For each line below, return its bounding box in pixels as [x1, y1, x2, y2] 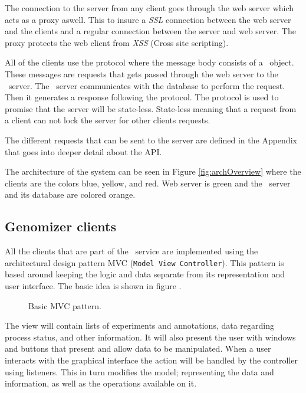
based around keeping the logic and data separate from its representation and [5, 268, 285, 280]
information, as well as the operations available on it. [5, 377, 197, 389]
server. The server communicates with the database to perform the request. [8, 79, 285, 91]
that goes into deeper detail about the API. [5, 145, 162, 158]
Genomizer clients [5, 217, 117, 235]
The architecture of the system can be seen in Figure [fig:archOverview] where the [5, 165, 301, 178]
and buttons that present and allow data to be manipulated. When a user [5, 342, 271, 355]
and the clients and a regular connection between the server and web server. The [5, 25, 296, 37]
